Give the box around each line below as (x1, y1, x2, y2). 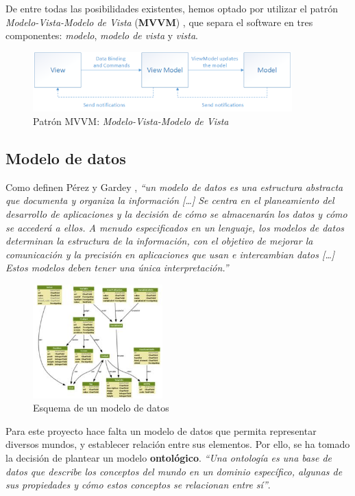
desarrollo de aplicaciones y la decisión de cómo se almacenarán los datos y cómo (5, 206, 347, 221)
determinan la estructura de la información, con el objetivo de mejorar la (5, 234, 313, 248)
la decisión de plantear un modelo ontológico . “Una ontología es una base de (5, 450, 332, 464)
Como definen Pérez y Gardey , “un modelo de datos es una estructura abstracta (5, 179, 343, 194)
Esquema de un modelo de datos (33, 401, 169, 415)
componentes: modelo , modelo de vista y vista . (5, 28, 198, 43)
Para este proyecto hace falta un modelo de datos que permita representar (5, 423, 317, 438)
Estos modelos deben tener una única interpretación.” (5, 260, 229, 275)
